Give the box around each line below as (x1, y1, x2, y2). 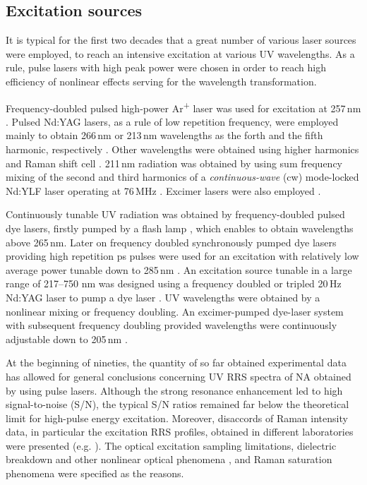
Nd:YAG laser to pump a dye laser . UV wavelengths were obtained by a (6, 289, 320, 304)
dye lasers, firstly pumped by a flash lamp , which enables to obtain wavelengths (6, 220, 354, 235)
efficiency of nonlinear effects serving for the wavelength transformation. (6, 73, 317, 88)
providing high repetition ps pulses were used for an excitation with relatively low (6, 249, 359, 263)
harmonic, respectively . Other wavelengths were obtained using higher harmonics (6, 142, 359, 157)
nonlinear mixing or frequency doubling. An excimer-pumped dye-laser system (6, 304, 344, 318)
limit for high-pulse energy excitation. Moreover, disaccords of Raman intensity (6, 410, 348, 425)
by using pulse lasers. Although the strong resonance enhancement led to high (6, 383, 343, 397)
